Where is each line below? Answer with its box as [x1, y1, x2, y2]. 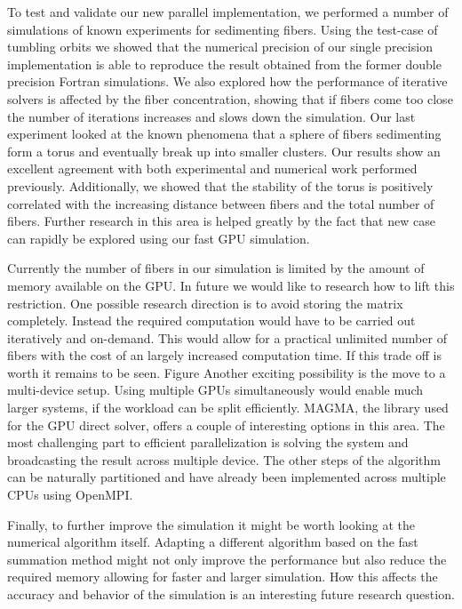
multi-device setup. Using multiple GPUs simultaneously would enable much [7, 381, 424, 399]
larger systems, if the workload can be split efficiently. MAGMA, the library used [7, 398, 449, 417]
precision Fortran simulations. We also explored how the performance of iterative [7, 72, 448, 91]
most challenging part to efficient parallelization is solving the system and [7, 433, 409, 452]
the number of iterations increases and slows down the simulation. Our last [7, 107, 416, 125]
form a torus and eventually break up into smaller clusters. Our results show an [7, 141, 441, 160]
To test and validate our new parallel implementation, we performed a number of [7, 3, 449, 20]
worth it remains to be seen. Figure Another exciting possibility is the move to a [7, 363, 446, 381]
